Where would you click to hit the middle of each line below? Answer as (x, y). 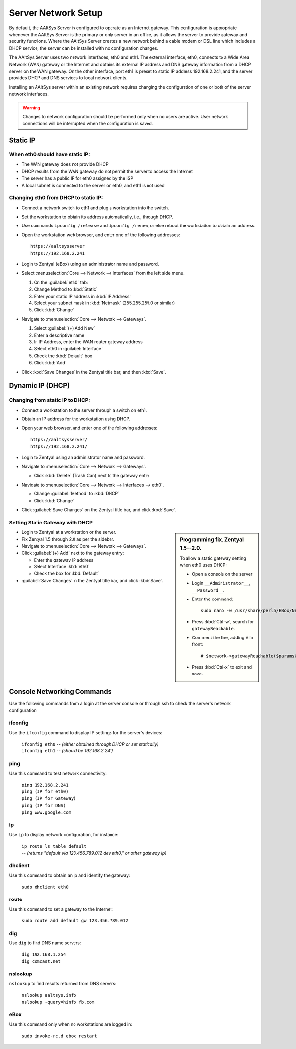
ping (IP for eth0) (45, 792)
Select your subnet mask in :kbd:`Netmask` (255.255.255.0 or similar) (104, 303)
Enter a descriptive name (59, 335)
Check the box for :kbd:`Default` (67, 574)
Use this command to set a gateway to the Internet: (61, 909)
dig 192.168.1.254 (44, 954)
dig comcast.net (41, 961)
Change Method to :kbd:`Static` (66, 289)
